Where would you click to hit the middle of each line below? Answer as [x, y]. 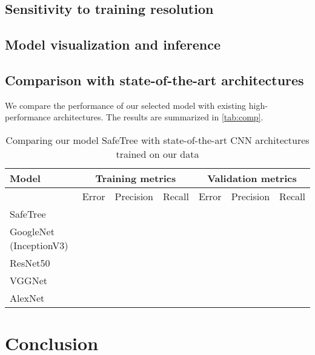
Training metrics [136, 178]
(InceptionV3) [39, 245]
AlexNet [27, 298]
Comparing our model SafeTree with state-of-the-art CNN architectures [157, 140]
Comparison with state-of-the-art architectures [154, 80]
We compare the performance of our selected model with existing [126, 105]
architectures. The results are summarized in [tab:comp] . [158, 117]
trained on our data [157, 154]
